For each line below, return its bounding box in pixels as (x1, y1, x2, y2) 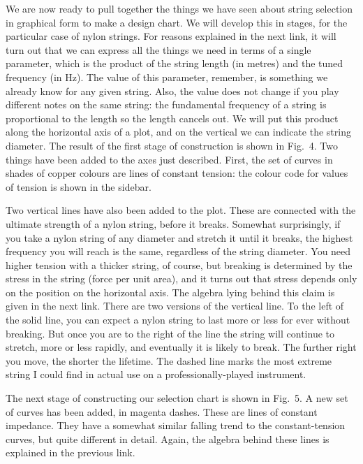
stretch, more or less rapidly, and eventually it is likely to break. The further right (6, 340, 357, 354)
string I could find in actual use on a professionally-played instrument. (6, 367, 306, 382)
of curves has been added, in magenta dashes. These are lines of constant (6, 404, 318, 419)
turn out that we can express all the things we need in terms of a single (6, 42, 311, 57)
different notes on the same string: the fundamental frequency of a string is (6, 97, 327, 112)
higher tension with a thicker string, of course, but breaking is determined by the (6, 257, 353, 272)
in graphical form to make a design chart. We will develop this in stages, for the (6, 15, 348, 29)
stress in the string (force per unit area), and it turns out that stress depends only (6, 271, 357, 286)
